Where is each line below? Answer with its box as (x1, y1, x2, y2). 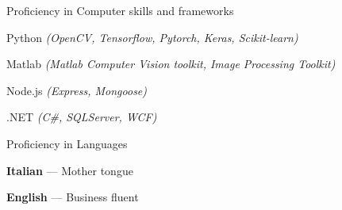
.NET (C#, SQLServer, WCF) (6, 109, 157, 125)
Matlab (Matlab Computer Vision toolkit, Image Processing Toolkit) (6, 55, 336, 72)
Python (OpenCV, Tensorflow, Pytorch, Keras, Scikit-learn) (6, 29, 298, 45)
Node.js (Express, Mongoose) (6, 82, 148, 98)
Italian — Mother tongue (6, 162, 133, 178)
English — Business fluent (6, 189, 139, 205)
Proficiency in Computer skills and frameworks (6, 2, 234, 18)
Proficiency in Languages (6, 135, 128, 151)
